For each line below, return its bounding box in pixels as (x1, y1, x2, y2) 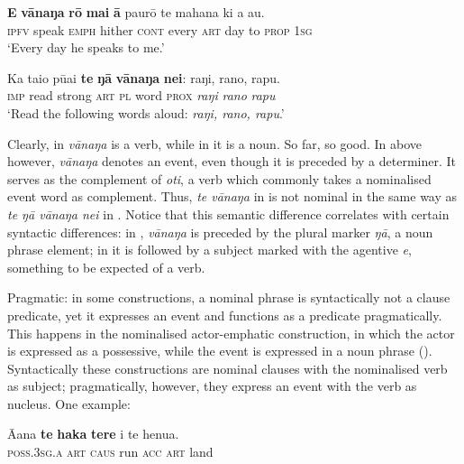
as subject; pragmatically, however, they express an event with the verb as (7, 376, 417, 395)
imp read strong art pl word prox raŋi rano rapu (7, 86, 276, 105)
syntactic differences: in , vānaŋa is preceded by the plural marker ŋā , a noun (7, 222, 433, 241)
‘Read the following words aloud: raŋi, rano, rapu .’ (7, 103, 285, 122)
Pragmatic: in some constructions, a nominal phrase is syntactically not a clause (7, 288, 450, 307)
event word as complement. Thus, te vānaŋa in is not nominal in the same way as (7, 187, 458, 206)
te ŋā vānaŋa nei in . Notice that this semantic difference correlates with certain (7, 204, 450, 223)
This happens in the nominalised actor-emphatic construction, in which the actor (7, 323, 455, 342)
